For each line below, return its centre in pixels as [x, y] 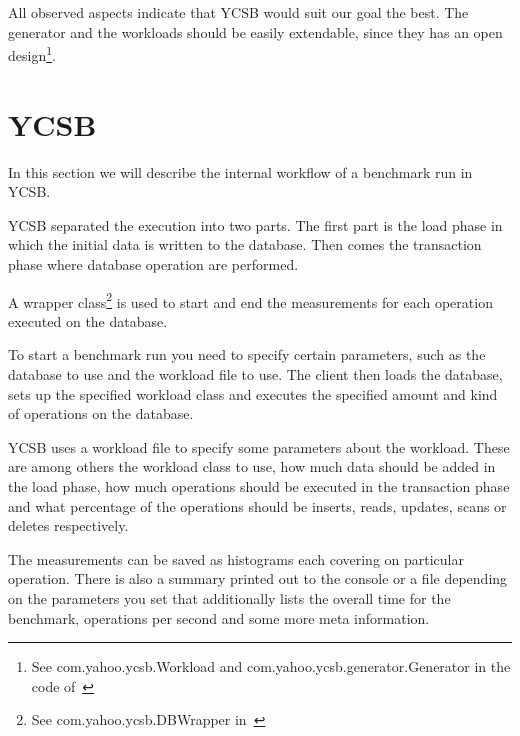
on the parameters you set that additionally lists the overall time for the [229, 597]
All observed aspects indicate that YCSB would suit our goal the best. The [238, 12]
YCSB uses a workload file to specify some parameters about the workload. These [259, 446]
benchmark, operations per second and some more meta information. [219, 617]
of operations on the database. [101, 413]
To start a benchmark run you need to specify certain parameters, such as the [247, 354]
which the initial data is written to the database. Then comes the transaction [245, 244]
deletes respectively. [68, 525]
